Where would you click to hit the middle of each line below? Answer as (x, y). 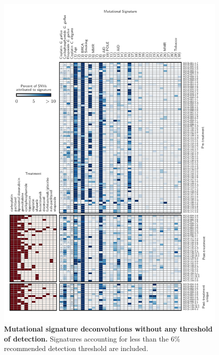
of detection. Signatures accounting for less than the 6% (92, 338)
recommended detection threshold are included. (76, 348)
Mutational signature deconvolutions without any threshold (108, 329)
